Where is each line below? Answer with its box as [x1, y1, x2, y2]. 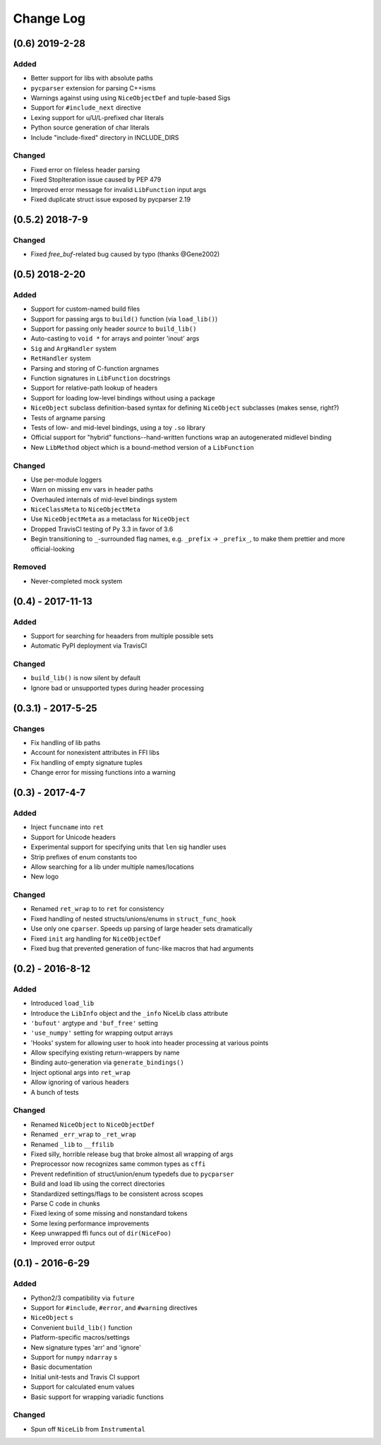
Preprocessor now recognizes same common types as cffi [30, 1160, 206, 1168]
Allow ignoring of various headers [30, 1078, 130, 1087]
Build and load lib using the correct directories [30, 1179, 165, 1188]
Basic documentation [30, 1363, 92, 1372]
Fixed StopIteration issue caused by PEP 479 [30, 175, 162, 184]
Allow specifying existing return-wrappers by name [30, 1049, 180, 1057]
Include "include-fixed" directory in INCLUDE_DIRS [30, 133, 179, 141]
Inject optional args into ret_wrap [30, 1068, 131, 1076]
